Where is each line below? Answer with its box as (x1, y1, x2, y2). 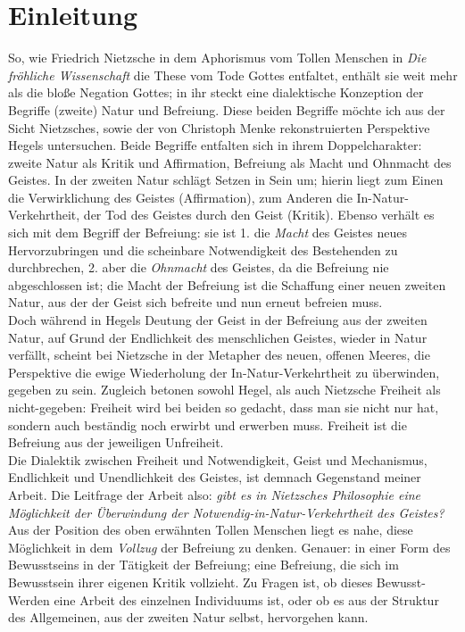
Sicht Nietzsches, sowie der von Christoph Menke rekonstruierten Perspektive (8, 118, 430, 137)
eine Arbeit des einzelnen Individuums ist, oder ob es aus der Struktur (54, 590, 439, 609)
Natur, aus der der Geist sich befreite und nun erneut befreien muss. (8, 293, 383, 312)
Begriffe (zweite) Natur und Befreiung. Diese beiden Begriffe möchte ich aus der (8, 100, 445, 119)
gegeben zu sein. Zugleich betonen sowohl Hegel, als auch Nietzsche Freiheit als (8, 380, 441, 399)
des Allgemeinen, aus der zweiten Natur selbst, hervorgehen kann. (8, 608, 369, 627)
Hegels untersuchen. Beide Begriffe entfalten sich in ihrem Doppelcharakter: (8, 136, 422, 154)
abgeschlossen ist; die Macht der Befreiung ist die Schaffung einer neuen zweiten (8, 275, 446, 294)
